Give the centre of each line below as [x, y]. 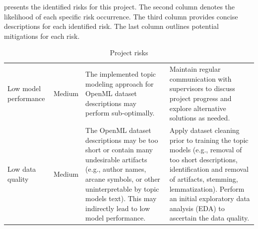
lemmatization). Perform [207, 188]
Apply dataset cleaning [204, 130]
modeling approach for [120, 83]
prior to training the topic [209, 140]
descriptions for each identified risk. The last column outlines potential [111, 26]
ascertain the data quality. [209, 218]
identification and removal [209, 169]
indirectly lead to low [118, 208]
